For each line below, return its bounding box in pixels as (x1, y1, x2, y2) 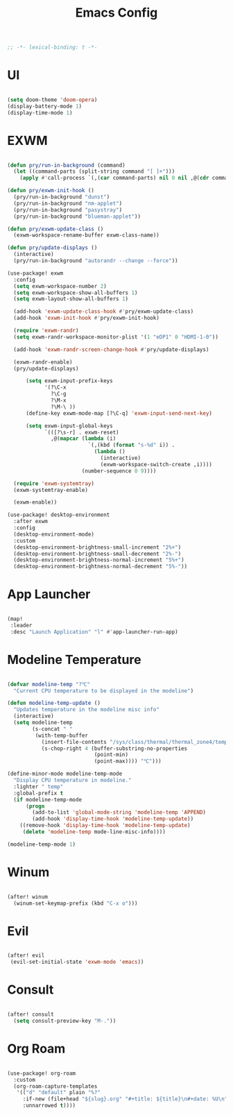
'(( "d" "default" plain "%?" (16, 1089, 101, 1096)
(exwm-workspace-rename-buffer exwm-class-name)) (13, 232, 159, 239)
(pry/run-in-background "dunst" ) (13, 194, 110, 201)
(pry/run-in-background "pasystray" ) (13, 206, 123, 213)
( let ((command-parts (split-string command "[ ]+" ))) (13, 168, 175, 175)
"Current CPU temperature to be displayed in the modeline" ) (13, 687, 194, 695)
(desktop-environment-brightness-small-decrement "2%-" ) (13, 550, 182, 557)
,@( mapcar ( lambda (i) (51, 435, 116, 442)
